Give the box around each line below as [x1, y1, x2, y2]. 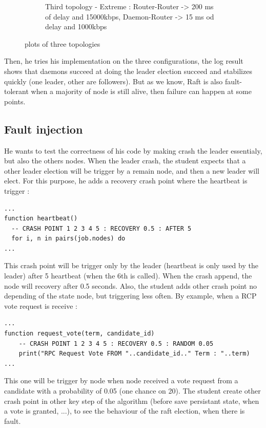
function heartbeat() [4, 215, 78, 222]
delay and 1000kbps [45, 21, 107, 32]
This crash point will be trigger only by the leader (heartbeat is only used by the [4, 260, 258, 271]
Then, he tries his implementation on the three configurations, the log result [4, 55, 243, 66]
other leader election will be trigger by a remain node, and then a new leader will [4, 165, 260, 176]
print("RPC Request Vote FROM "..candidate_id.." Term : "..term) [18, 350, 250, 358]
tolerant [4, 86, 29, 97]
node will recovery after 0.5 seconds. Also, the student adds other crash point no [4, 280, 257, 291]
